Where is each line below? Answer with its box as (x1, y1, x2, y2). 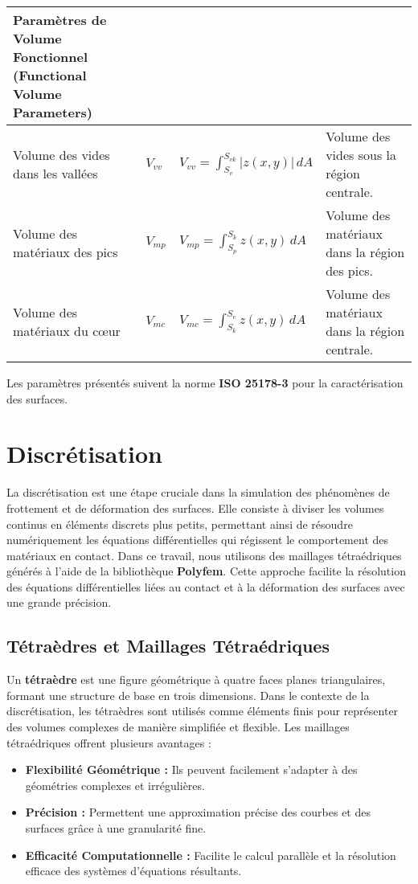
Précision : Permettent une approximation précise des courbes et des (25, 804, 371, 821)
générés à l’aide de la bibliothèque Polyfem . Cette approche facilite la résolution (6, 563, 406, 579)
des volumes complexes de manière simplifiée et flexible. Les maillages (6, 718, 350, 735)
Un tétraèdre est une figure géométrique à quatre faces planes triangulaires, (6, 671, 386, 688)
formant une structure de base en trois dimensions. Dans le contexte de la (6, 686, 370, 703)
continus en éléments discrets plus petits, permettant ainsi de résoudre (6, 515, 353, 532)
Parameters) (13, 103, 92, 121)
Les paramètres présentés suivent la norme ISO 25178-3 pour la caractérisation (6, 374, 404, 391)
